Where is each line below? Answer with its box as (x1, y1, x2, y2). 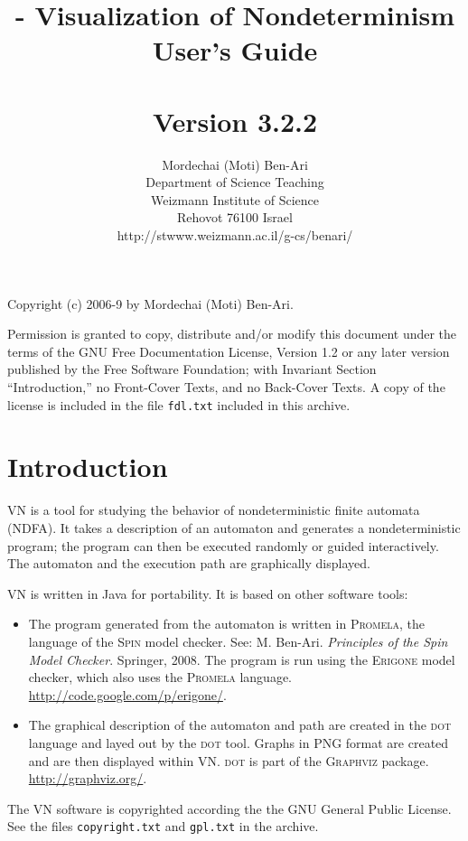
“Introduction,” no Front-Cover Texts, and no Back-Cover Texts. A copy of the (7, 378, 445, 397)
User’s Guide (152, 32, 318, 69)
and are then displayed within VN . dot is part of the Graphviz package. (28, 751, 429, 770)
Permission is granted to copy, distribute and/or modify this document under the (7, 324, 457, 343)
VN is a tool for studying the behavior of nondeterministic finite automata (7, 500, 420, 519)
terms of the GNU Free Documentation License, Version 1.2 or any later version (7, 341, 450, 360)
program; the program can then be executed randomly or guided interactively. (7, 536, 439, 555)
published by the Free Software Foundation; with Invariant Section (7, 360, 377, 378)
